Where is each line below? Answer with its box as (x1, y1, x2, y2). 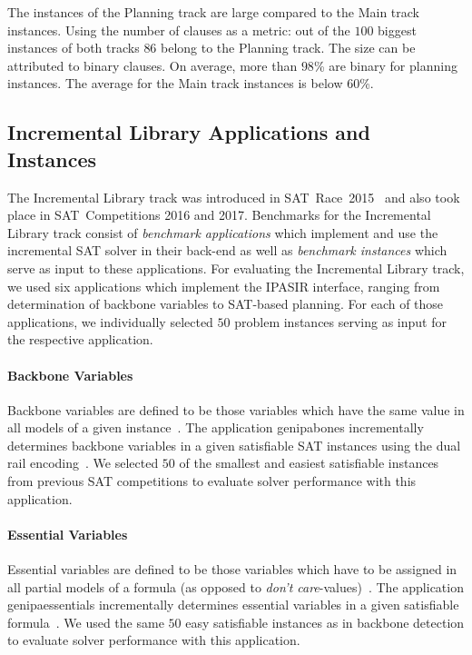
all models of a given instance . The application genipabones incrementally (7, 418, 424, 437)
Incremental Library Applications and (7, 118, 370, 146)
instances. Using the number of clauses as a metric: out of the (7, 20, 350, 39)
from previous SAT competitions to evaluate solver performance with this (7, 471, 417, 491)
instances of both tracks (7, 38, 140, 57)
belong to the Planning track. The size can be (161, 38, 416, 57)
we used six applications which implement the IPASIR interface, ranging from (7, 276, 440, 295)
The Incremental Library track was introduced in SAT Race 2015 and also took (7, 187, 460, 206)
